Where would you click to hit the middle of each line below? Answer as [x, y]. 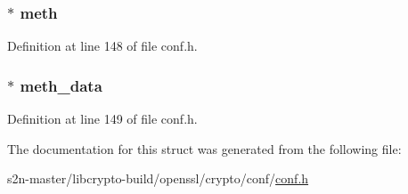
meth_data [61, 85]
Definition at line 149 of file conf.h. [102, 119]
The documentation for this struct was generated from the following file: [204, 148]
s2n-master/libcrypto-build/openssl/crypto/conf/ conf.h [158, 178]
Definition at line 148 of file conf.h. [102, 46]
